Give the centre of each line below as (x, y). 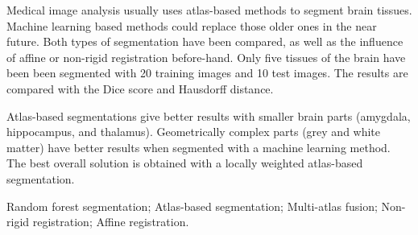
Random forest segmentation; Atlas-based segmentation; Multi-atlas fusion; (192, 206)
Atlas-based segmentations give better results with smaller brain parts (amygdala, (209, 115)
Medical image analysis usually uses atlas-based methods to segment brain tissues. (209, 10)
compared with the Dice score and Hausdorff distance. (140, 88)
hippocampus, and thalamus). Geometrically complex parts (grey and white (194, 132)
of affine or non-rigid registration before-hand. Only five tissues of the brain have (206, 57)
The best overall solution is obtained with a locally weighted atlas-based (185, 163)
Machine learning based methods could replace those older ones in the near (192, 25)
